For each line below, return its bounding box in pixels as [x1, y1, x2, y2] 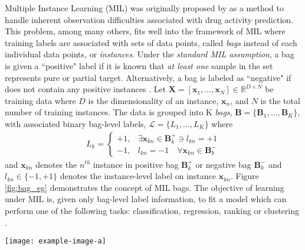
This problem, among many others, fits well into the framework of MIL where [5, 25, 286, 37]
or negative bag [195, 158, 251, 170]
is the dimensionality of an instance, [88, 94, 219, 106]
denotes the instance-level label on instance [60, 170, 217, 182]
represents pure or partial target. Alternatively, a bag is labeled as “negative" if [5, 71, 291, 83]
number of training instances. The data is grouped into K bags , [5, 106, 232, 118]
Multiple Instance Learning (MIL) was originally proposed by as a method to [5, 2, 284, 14]
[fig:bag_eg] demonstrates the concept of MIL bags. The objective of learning [5, 181, 284, 193]
